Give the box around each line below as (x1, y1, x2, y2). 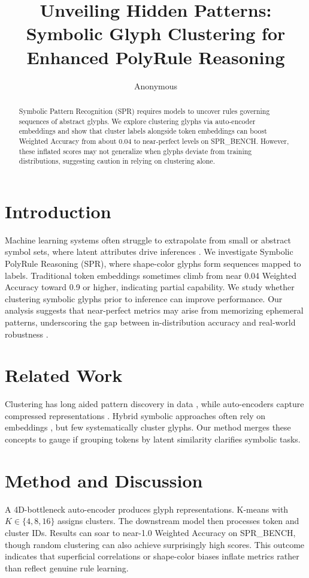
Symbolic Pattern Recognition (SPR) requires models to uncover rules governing (19, 106, 270, 116)
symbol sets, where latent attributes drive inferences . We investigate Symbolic (5, 245, 293, 258)
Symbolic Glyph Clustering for (26, 21, 286, 46)
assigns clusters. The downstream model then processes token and (57, 514, 299, 527)
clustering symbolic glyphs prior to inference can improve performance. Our (5, 292, 283, 305)
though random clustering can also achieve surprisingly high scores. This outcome (5, 538, 305, 550)
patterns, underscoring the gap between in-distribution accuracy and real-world (5, 315, 296, 328)
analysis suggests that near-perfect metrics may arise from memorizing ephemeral (5, 304, 304, 317)
